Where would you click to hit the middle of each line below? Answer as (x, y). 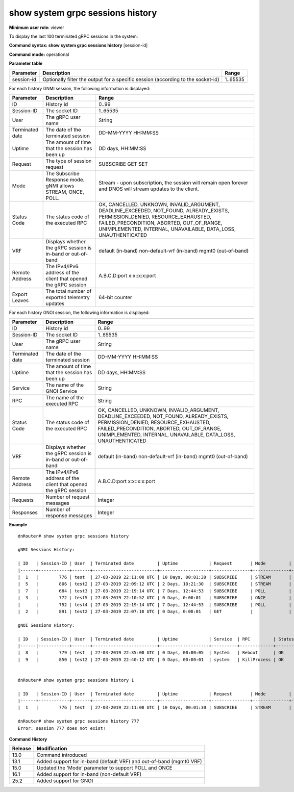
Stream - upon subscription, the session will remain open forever (173, 182)
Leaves (20, 300)
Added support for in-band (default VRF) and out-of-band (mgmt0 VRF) (119, 762)
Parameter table (26, 63)
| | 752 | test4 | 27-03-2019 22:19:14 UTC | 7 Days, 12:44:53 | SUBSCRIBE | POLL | (155, 605)
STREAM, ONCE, (65, 192)
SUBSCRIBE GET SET (123, 164)
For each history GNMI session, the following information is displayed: (80, 88)
